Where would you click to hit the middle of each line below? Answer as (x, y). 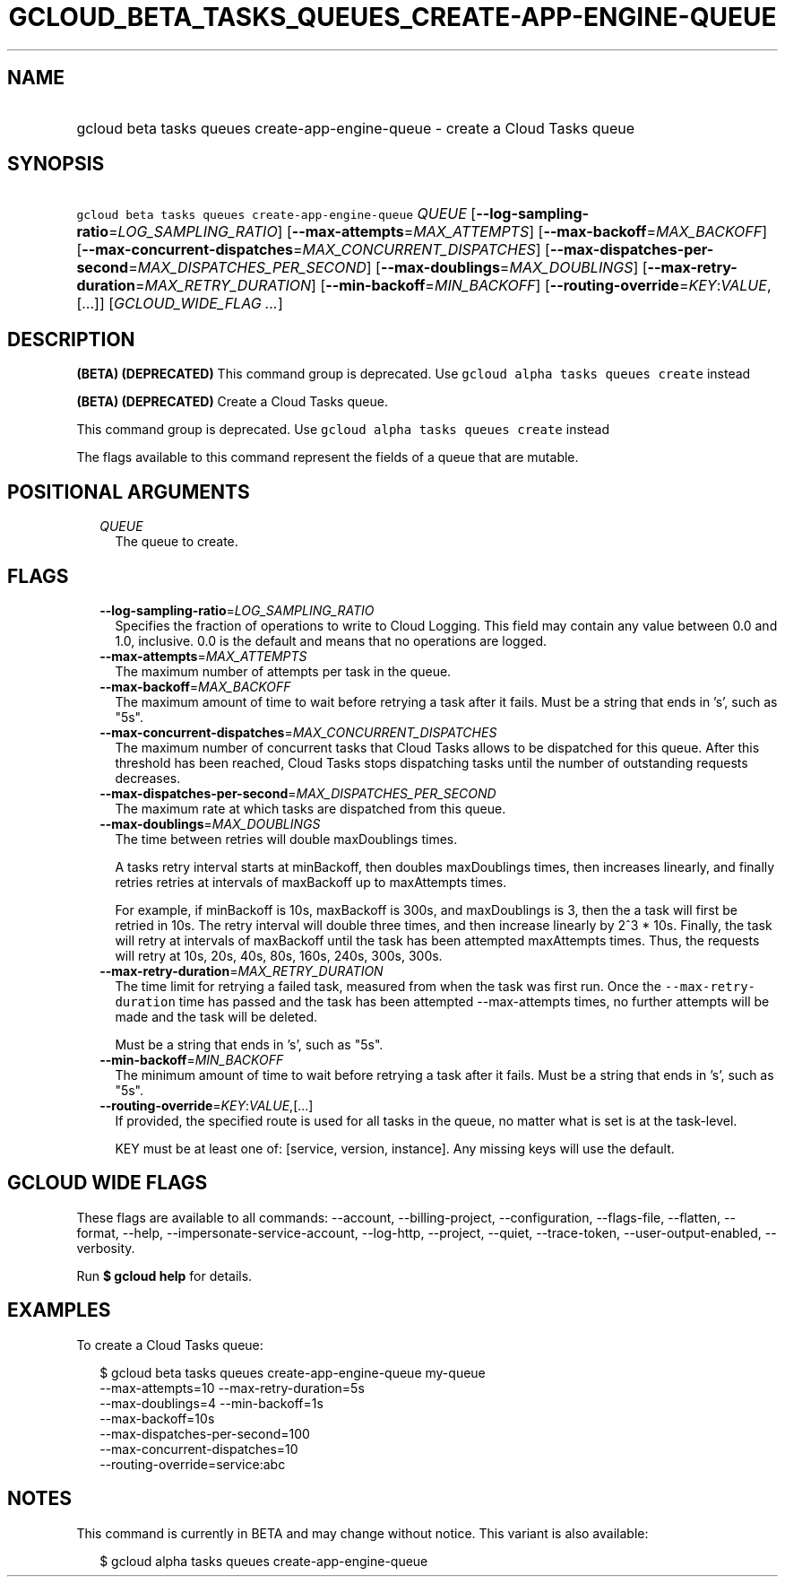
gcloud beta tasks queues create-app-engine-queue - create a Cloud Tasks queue (356, 128)
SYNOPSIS (56, 164)
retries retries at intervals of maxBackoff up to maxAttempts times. (311, 882)
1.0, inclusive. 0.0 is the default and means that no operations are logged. (331, 640)
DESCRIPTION (71, 339)
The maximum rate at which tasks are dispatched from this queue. (311, 808)
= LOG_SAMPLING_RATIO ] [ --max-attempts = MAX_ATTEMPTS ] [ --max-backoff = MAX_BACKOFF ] (438, 232)
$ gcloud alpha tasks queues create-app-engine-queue (264, 1561)
